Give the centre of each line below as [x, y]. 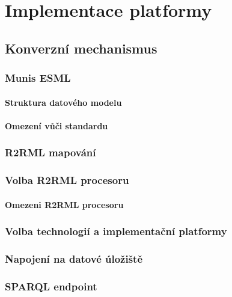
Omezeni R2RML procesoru [64, 204]
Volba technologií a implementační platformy [116, 231]
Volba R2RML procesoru [67, 180]
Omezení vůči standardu [56, 125]
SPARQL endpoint [51, 286]
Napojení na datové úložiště [74, 259]
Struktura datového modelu [63, 102]
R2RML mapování [50, 152]
